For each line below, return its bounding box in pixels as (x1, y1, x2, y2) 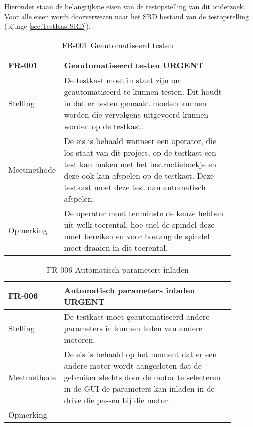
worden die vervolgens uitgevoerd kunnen (64, 108, 209, 120)
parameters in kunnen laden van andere (64, 322, 203, 334)
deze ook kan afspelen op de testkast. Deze (64, 169, 214, 181)
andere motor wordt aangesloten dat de (64, 359, 202, 371)
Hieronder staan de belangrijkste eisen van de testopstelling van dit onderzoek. (4, 1, 245, 11)
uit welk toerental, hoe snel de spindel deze (64, 218, 215, 230)
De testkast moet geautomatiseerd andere (64, 310, 210, 322)
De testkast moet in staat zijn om (64, 74, 182, 86)
